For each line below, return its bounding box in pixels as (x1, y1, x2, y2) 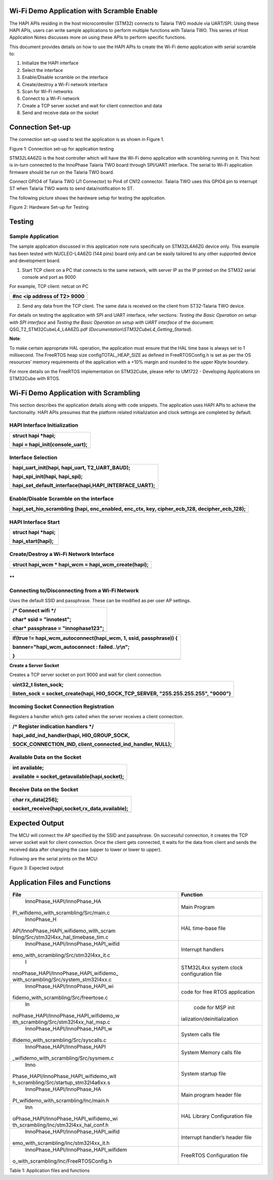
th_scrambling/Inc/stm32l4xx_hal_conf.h (12, 1122, 109, 1129)
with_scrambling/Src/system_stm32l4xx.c (12, 976, 112, 983)
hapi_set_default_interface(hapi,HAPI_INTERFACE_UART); (12, 482, 155, 489)
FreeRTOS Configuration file (181, 1152, 248, 1159)
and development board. (9, 257, 61, 264)
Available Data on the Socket (9, 754, 81, 761)
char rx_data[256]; (12, 796, 59, 803)
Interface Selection (9, 454, 58, 461)
